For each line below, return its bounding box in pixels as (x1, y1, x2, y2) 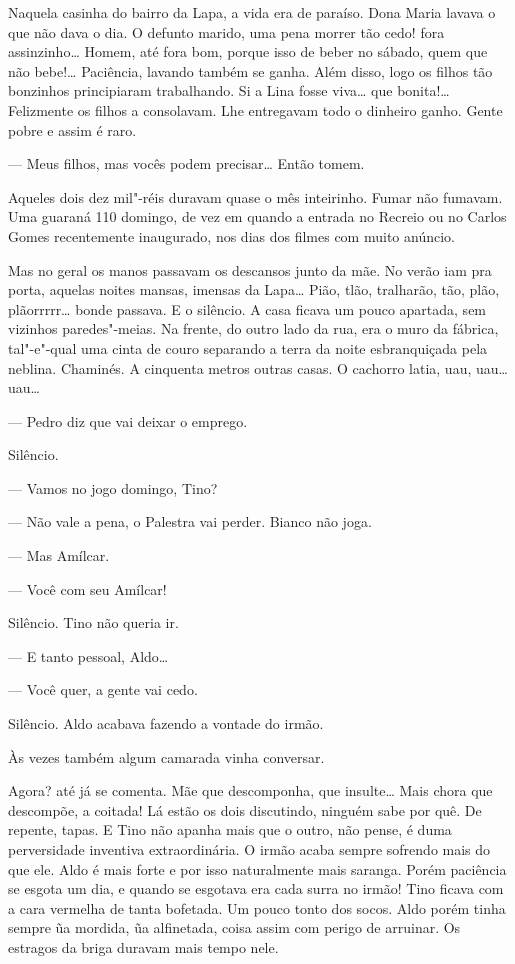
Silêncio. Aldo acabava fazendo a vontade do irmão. (8, 713, 324, 734)
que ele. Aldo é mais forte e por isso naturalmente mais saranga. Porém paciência (8, 858, 507, 879)
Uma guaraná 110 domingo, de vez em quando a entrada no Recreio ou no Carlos (8, 206, 507, 227)
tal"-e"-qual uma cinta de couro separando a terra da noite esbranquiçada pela (8, 337, 488, 358)
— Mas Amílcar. (8, 545, 110, 566)
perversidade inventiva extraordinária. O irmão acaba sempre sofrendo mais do (8, 839, 491, 859)
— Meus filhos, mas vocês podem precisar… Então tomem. (8, 153, 365, 174)
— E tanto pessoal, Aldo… (8, 645, 169, 666)
